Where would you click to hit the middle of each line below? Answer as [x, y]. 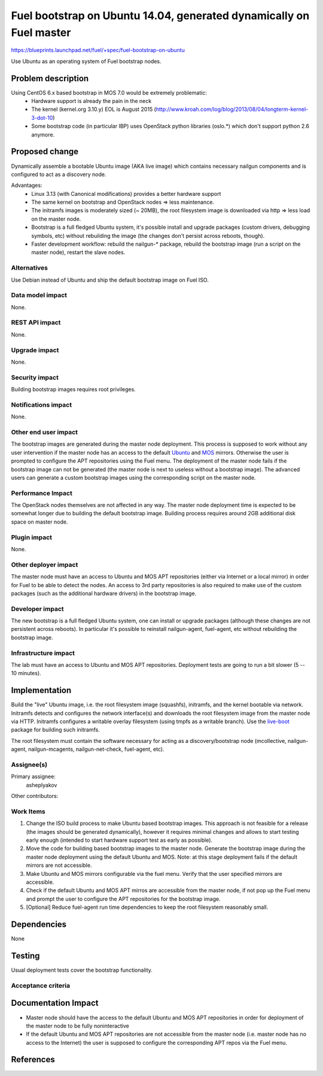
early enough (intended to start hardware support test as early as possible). [119, 840]
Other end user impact [44, 433]
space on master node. [39, 522]
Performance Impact [42, 493]
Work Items [28, 811]
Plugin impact [31, 537]
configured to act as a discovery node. [59, 174]
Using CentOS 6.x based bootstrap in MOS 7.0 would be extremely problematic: [109, 92]
